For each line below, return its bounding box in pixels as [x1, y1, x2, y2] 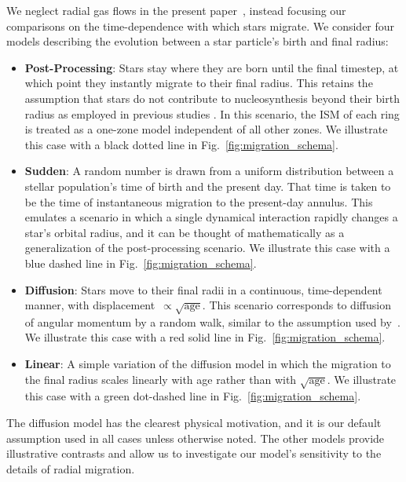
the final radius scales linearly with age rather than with [24, 371, 297, 387]
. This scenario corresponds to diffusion [202, 297, 391, 313]
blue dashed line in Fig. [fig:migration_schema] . [24, 254, 257, 271]
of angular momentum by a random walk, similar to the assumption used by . [24, 313, 401, 330]
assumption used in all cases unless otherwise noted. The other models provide [6, 429, 385, 446]
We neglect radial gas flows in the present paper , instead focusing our [6, 2, 346, 18]
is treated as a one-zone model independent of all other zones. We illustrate [24, 121, 388, 137]
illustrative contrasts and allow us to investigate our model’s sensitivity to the [6, 445, 382, 462]
